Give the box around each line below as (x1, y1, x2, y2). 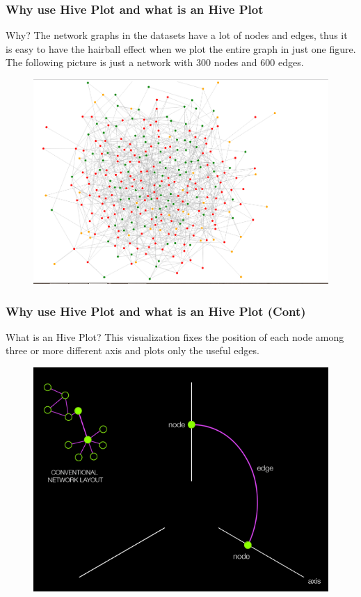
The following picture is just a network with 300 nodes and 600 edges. (6, 55, 304, 70)
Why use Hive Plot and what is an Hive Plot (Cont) (6, 302, 306, 319)
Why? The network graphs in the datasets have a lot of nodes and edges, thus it (6, 28, 348, 42)
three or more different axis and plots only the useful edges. (6, 343, 259, 358)
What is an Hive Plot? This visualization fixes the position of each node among (6, 329, 344, 344)
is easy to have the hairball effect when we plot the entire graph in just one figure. (6, 41, 356, 56)
